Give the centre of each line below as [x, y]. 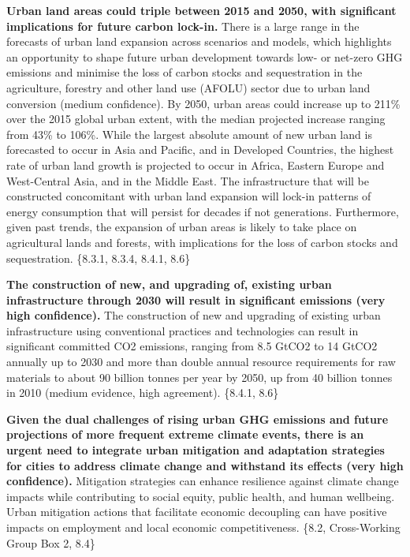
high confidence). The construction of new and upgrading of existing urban [194, 315]
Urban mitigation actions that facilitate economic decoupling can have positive [197, 512]
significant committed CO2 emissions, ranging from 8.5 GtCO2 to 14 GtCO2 [192, 346]
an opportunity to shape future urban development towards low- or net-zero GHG [205, 56]
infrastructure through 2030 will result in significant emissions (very [196, 299]
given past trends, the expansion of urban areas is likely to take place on [182, 227]
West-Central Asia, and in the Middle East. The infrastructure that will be [188, 180]
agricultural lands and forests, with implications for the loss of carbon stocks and [202, 242]
